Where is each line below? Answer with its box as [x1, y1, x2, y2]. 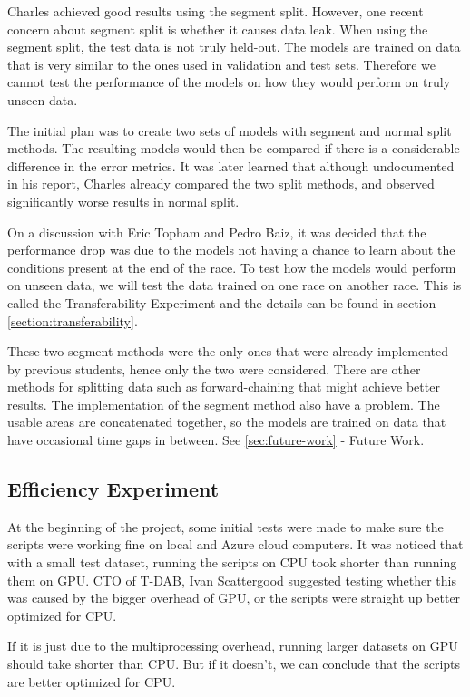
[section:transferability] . [7, 311, 138, 330]
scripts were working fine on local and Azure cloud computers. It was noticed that [7, 535, 464, 554]
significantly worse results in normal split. [7, 191, 240, 210]
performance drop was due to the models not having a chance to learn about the [7, 240, 455, 259]
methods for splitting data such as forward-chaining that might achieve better [7, 377, 440, 396]
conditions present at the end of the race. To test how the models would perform [7, 257, 456, 276]
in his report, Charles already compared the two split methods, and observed [7, 174, 435, 193]
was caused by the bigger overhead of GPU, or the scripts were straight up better [7, 588, 461, 607]
